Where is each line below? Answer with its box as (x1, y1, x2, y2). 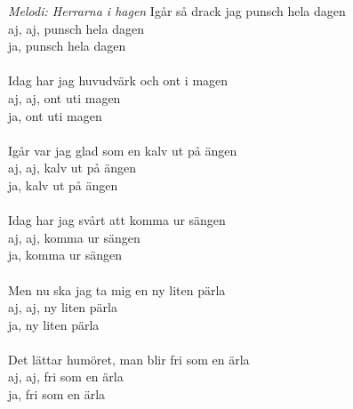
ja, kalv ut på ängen (8, 175, 118, 194)
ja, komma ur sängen (8, 245, 123, 264)
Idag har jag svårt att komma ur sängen (8, 211, 226, 229)
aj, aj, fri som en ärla (8, 367, 124, 386)
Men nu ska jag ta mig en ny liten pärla (8, 280, 226, 299)
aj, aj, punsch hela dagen (8, 19, 144, 37)
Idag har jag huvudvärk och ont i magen (8, 71, 229, 90)
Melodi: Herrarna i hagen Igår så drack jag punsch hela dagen (8, 2, 346, 20)
